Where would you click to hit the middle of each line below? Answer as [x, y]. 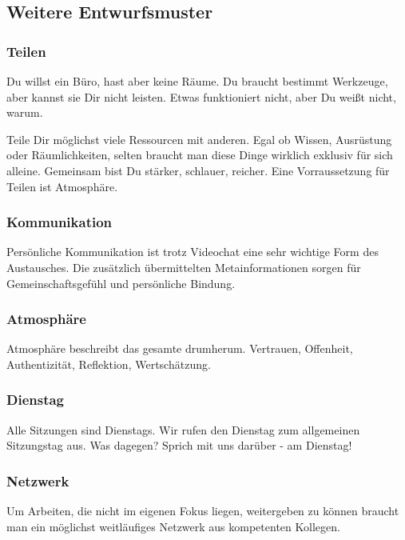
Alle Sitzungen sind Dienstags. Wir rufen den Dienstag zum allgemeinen [183, 429]
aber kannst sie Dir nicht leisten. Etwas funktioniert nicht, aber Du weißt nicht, [201, 96]
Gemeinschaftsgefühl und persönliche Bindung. [121, 283]
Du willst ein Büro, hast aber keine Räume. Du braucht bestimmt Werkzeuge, [197, 81]
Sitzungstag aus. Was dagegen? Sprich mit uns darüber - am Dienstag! [179, 445]
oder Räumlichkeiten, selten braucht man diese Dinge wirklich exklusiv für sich [200, 155]
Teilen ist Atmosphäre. [62, 186]
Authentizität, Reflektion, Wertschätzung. [109, 364]
